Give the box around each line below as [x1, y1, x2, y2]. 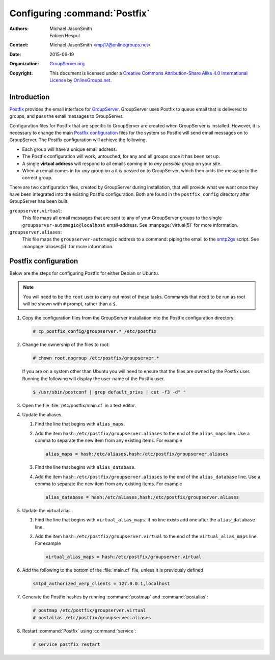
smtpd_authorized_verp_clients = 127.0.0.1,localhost [33, 581, 170, 587]
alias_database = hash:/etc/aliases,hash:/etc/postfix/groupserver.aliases [45, 494, 239, 500]
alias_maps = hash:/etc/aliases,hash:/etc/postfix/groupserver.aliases [45, 451, 229, 457]
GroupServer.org [49, 61, 85, 67]
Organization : [9, 61, 39, 67]
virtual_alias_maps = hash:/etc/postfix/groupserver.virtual [45, 554, 202, 560]
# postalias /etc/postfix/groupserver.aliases [33, 615, 151, 620]
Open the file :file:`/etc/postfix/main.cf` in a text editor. [22, 402, 136, 408]
